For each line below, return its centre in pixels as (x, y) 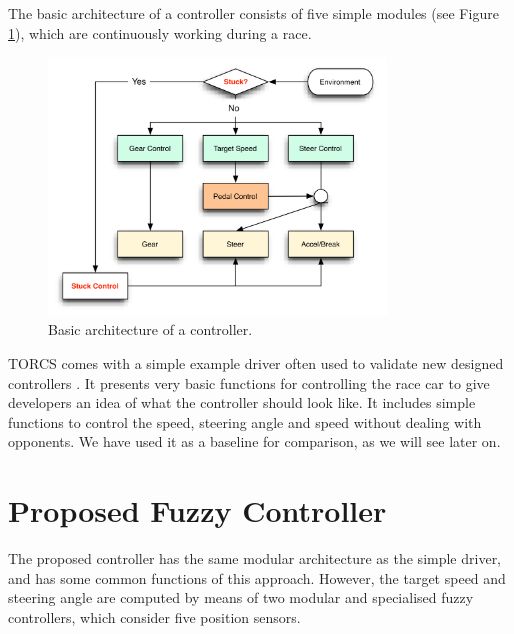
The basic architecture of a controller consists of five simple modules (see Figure (253, 13)
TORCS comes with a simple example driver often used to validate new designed (256, 363)
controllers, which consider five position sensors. (154, 616)
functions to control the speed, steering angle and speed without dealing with (245, 421)
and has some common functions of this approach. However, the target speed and (257, 577)
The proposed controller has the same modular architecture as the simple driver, (255, 558)
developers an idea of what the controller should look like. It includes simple (242, 402)
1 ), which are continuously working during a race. (160, 32)
